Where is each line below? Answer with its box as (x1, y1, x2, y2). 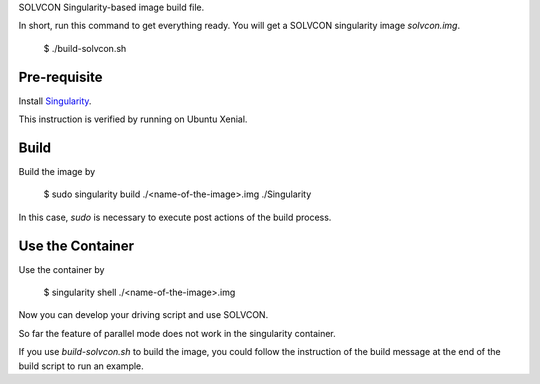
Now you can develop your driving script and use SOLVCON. (18, 309, 269, 321)
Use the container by (18, 263, 105, 275)
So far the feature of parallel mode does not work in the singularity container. (18, 327, 337, 339)
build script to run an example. (18, 360, 144, 372)
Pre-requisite (18, 68, 103, 85)
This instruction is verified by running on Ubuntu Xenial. (18, 113, 248, 125)
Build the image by (18, 165, 96, 177)
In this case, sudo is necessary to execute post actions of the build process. (18, 211, 332, 223)
